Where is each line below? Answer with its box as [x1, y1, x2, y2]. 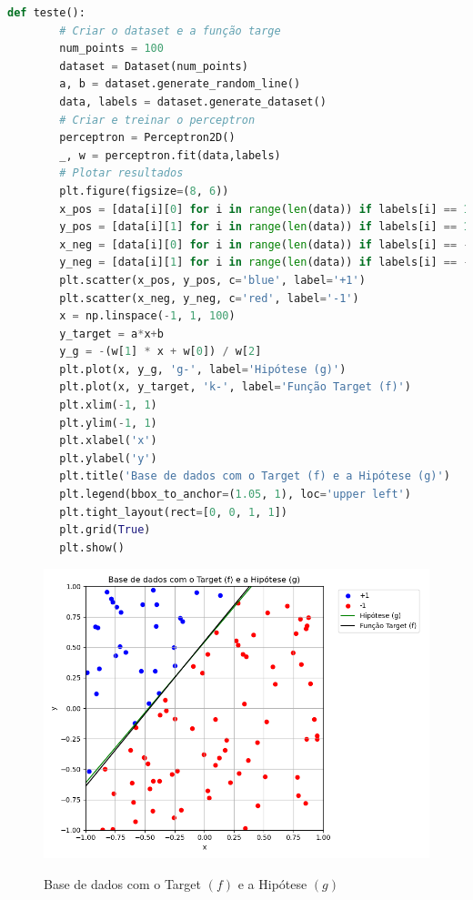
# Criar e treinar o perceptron [59, 113, 256, 126]
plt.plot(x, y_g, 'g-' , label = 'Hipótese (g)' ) [59, 362, 347, 376]
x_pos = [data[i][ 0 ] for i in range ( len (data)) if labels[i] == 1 [59, 202, 470, 216]
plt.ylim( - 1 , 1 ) [59, 416, 157, 430]
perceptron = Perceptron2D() [59, 131, 236, 145]
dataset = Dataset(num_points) [59, 59, 248, 73]
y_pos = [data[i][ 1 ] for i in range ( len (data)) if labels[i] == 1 [59, 220, 470, 234]
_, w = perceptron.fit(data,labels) [59, 148, 281, 162]
